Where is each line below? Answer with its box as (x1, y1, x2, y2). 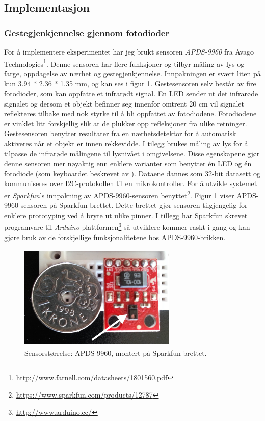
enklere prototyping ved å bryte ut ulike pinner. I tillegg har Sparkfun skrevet (4, 209, 248, 220)
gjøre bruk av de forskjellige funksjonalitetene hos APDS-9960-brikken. (4, 231, 226, 242)
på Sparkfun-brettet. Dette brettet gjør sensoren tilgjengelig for (49, 200, 248, 210)
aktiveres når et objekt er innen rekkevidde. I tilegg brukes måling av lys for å (4, 138, 248, 148)
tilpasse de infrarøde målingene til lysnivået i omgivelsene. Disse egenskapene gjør (4, 148, 260, 159)
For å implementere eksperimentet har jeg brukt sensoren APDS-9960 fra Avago (4, 46, 254, 57)
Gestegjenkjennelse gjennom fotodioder (4, 26, 170, 39)
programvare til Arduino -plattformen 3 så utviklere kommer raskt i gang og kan (4, 220, 250, 232)
